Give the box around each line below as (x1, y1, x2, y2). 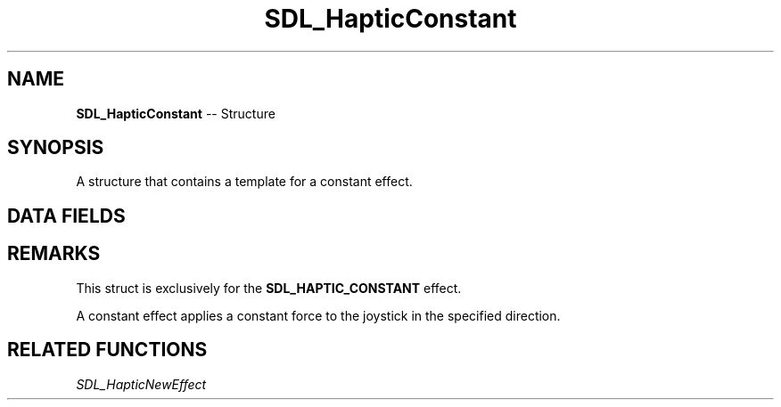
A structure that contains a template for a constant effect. (76, 174, 413, 190)
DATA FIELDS (7, 204, 126, 227)
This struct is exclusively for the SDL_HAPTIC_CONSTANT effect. (76, 280, 462, 296)
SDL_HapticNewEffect (76, 376, 207, 392)
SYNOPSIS (7, 136, 104, 159)
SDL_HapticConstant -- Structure (76, 105, 275, 121)
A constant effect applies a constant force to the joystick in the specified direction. (76, 307, 561, 323)
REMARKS (7, 242, 101, 265)
